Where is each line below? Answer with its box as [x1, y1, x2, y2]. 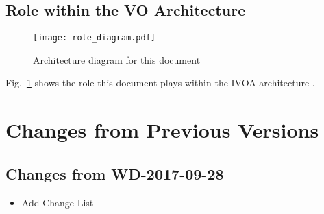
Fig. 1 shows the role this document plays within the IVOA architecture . [5, 75, 315, 90]
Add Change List [21, 195, 94, 209]
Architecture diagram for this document [33, 52, 201, 67]
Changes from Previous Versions [5, 116, 319, 144]
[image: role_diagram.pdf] [33, 33, 155, 43]
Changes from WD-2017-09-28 [5, 163, 224, 184]
